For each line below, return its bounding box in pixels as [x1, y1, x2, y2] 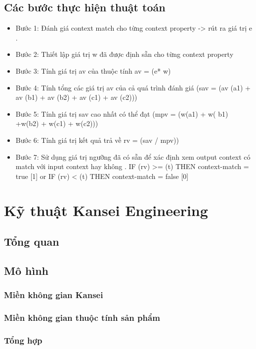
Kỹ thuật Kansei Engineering [4, 200, 208, 220]
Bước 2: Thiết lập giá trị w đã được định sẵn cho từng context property [15, 49, 234, 59]
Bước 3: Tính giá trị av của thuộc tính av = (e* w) [15, 65, 171, 76]
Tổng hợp [4, 334, 43, 346]
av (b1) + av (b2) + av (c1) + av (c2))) [15, 92, 137, 102]
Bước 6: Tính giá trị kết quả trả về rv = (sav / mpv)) [15, 134, 179, 145]
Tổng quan [4, 234, 59, 249]
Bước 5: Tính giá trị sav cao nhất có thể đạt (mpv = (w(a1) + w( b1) [15, 108, 228, 119]
